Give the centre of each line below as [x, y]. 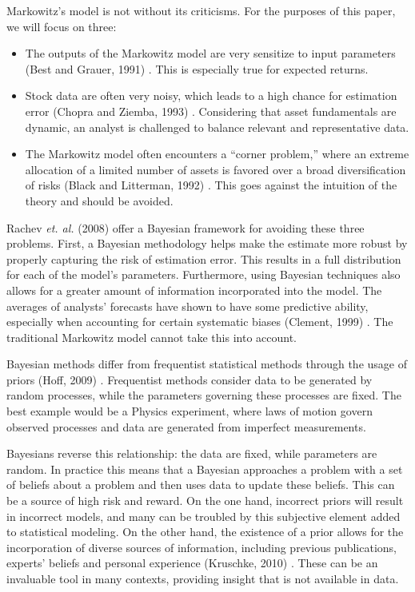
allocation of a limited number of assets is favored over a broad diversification [215, 169]
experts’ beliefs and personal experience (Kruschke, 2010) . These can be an [192, 563]
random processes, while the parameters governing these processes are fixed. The [204, 395]
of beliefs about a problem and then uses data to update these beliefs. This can [201, 485]
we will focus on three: [62, 26]
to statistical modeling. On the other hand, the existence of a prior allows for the [205, 532]
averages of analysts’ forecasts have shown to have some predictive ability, [188, 306]
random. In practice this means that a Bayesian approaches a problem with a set [205, 469]
